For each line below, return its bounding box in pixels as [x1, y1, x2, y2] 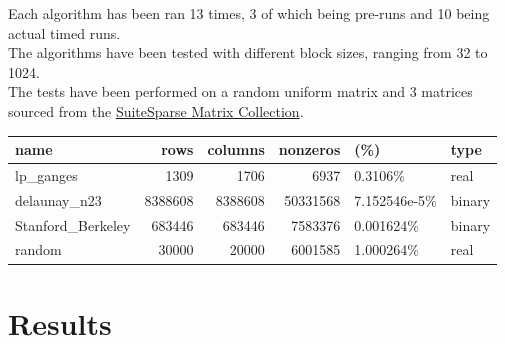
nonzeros [278, 139, 341, 160]
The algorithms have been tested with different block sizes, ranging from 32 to [8, 42, 488, 63]
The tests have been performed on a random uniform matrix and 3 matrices [8, 81, 473, 102]
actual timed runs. [8, 22, 121, 43]
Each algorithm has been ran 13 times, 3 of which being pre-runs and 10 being [8, 3, 490, 23]
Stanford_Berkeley [15, 214, 131, 235]
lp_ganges [15, 164, 78, 185]
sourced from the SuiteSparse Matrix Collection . [8, 100, 304, 121]
